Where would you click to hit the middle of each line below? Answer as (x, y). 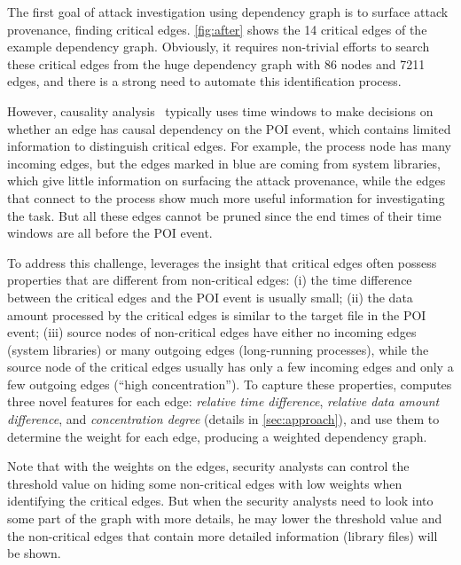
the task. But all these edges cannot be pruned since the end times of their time (224, 215)
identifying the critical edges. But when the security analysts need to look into (220, 501)
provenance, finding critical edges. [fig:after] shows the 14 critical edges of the (217, 29)
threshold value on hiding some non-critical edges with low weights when (205, 483)
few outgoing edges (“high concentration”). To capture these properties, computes (230, 384)
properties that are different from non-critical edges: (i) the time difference (210, 280)
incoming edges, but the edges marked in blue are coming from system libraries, (224, 163)
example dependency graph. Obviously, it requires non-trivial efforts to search (219, 47)
